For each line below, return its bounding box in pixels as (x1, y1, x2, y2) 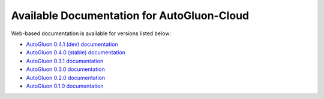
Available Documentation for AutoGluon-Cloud (11, 9, 249, 22)
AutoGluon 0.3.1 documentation (26, 57, 104, 64)
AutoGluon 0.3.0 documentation (26, 66, 105, 73)
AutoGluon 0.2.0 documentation (26, 74, 106, 81)
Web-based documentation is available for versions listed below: (11, 30, 171, 37)
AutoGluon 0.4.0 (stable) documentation (26, 49, 126, 56)
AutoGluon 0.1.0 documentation (26, 82, 104, 89)
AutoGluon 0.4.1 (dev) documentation (26, 41, 118, 48)
